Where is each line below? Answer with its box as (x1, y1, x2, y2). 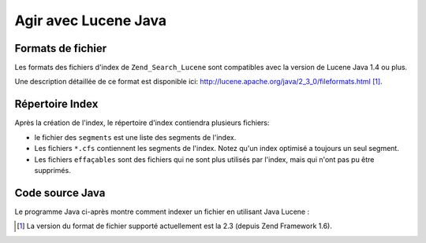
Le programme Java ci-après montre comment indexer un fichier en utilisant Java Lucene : (14, 207, 310, 216)
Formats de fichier (14, 42, 107, 55)
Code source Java (14, 186, 106, 200)
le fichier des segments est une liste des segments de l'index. (34, 132, 237, 142)
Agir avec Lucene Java (14, 12, 167, 29)
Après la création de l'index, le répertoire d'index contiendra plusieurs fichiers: (14, 118, 270, 127)
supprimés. (34, 165, 71, 175)
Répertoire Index (14, 98, 99, 111)
